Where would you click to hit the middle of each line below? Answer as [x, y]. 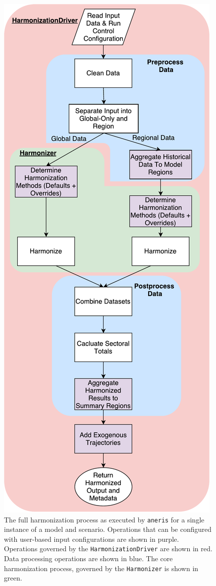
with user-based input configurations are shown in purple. [92, 539]
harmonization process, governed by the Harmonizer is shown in [101, 568]
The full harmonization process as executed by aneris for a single [104, 519]
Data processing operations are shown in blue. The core [88, 558]
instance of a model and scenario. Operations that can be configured [108, 529]
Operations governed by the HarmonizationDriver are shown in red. [108, 549]
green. [13, 578]
